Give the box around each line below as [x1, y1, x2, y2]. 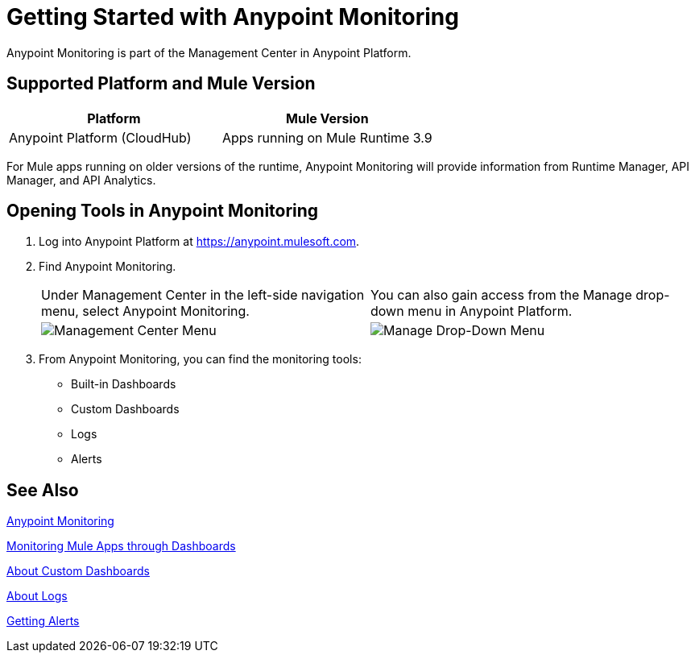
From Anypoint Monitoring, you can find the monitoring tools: [39, 352, 362, 367]
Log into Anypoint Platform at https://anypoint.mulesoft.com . [39, 234, 360, 249]
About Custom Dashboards [6, 564, 150, 578]
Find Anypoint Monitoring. [39, 259, 176, 274]
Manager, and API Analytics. [6, 172, 156, 187]
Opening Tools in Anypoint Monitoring [6, 201, 319, 222]
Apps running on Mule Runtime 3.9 [221, 129, 432, 146]
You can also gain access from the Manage [370, 287, 632, 304]
